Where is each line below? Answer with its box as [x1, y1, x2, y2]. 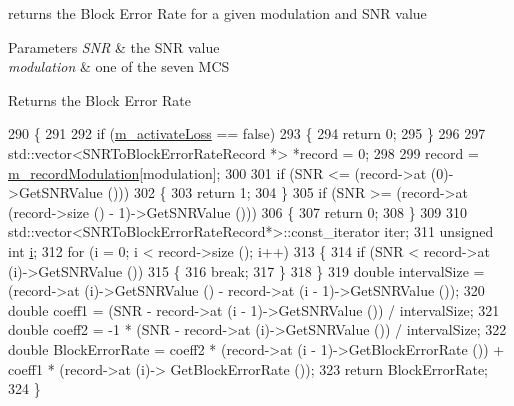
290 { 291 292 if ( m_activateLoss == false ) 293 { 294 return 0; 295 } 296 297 [8, 123, 486, 144]
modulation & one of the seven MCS [8, 56, 230, 77]
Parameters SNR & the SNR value [8, 36, 220, 57]
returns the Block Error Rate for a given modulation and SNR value [8, 3, 427, 23]
